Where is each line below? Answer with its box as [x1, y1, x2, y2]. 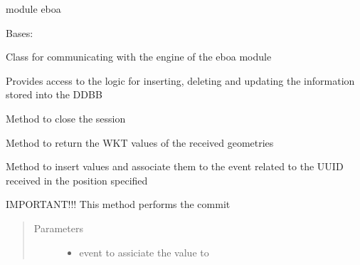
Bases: [6, 25, 33, 40]
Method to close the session [6, 110, 126, 125]
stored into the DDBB [6, 87, 102, 102]
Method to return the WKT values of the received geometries [6, 135, 274, 150]
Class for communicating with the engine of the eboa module [6, 49, 272, 64]
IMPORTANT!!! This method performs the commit [6, 197, 231, 212]
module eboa [6, 1, 61, 16]
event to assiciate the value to [79, 244, 209, 259]
